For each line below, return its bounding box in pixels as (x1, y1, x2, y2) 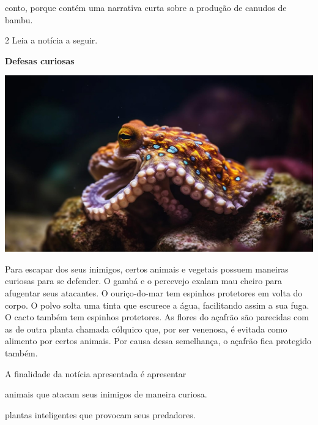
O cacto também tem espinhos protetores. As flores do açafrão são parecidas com (5, 310, 309, 323)
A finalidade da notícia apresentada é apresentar (5, 367, 187, 380)
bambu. (5, 13, 33, 26)
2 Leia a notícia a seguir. (5, 34, 98, 47)
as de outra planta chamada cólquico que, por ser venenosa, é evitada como (5, 322, 287, 335)
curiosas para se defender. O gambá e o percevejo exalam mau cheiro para (5, 274, 283, 287)
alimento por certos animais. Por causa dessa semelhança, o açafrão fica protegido (5, 334, 311, 347)
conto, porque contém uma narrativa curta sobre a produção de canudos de (5, 1, 287, 13)
